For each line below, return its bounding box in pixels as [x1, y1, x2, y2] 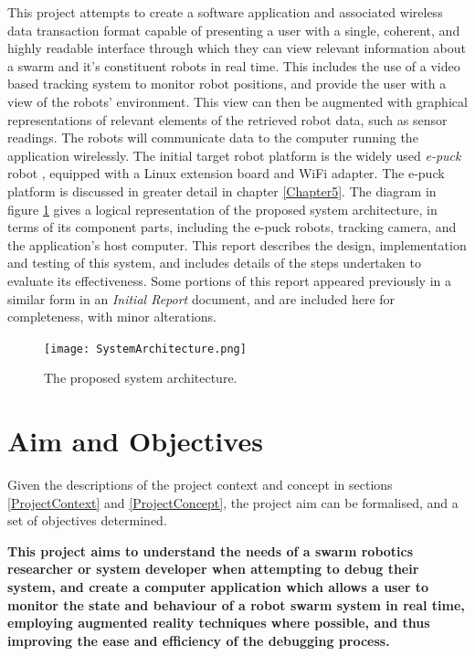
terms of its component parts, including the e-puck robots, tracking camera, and [7, 217, 457, 237]
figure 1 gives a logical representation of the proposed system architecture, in [7, 199, 438, 218]
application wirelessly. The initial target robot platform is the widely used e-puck [7, 145, 461, 164]
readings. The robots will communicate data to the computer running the [7, 128, 418, 147]
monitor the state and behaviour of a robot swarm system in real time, [7, 595, 465, 614]
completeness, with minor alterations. [7, 307, 216, 326]
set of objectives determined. [7, 511, 167, 530]
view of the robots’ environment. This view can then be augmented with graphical [7, 91, 468, 111]
